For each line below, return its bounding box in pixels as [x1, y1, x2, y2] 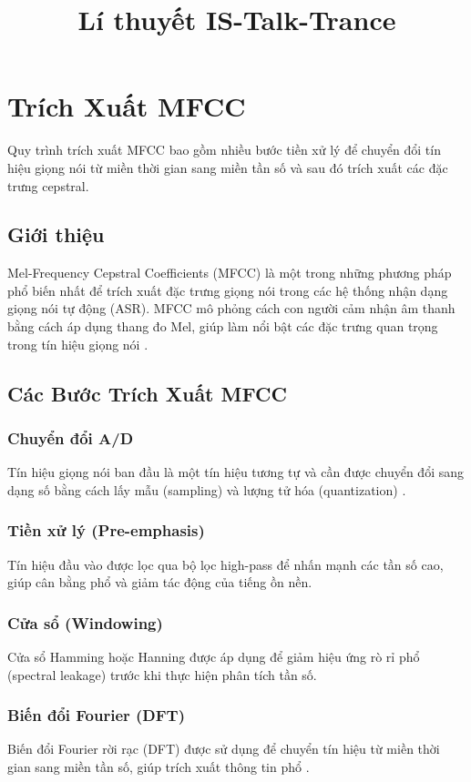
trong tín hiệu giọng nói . [7, 334, 148, 353]
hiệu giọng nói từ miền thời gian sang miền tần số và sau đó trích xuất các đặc [7, 157, 448, 177]
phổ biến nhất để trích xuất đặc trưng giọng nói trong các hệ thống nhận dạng [7, 280, 448, 300]
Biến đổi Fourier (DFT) [7, 704, 186, 726]
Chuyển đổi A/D [7, 426, 134, 449]
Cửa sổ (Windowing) [7, 611, 163, 634]
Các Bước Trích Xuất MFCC [7, 379, 287, 407]
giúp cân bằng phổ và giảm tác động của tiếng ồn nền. [7, 573, 312, 592]
